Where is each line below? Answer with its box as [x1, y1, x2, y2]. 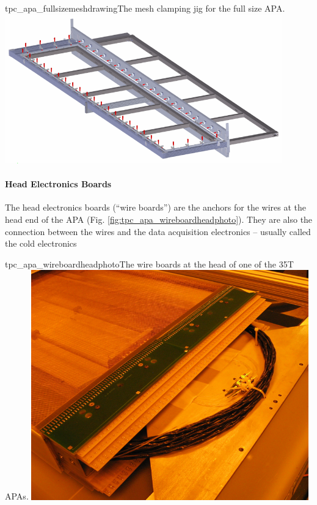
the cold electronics [5, 237, 77, 250]
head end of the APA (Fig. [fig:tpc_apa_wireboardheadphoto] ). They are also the [5, 212, 313, 225]
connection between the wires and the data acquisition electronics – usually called [5, 225, 311, 238]
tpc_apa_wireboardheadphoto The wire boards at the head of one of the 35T [5, 257, 294, 270]
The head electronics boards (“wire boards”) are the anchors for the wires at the [5, 201, 306, 214]
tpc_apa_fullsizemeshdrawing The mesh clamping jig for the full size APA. [5, 2, 285, 14]
